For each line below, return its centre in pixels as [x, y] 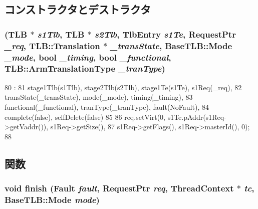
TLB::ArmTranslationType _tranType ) [85, 68]
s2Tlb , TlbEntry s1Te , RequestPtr [165, 34]
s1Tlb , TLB [61, 34]
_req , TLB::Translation [52, 45]
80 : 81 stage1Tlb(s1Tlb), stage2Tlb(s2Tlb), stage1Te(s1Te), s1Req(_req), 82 [123, 87]
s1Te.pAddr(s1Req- [197, 117]
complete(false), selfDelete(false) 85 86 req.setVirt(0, [85, 117]
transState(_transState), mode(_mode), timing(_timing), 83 [99, 97]
